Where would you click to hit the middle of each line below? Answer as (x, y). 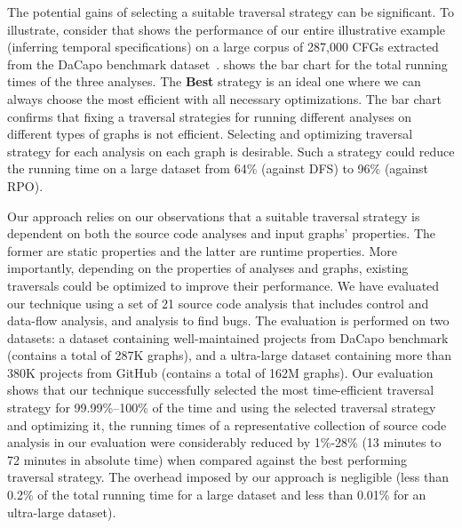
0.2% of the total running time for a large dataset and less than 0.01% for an (217, 495)
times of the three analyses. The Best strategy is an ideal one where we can (214, 81)
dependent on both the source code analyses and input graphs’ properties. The (222, 233)
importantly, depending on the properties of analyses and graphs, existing (208, 268)
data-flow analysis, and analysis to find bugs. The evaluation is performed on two (228, 320)
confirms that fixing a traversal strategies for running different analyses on (209, 116)
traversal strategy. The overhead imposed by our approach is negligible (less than (228, 477)
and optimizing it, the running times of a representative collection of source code (227, 424)
